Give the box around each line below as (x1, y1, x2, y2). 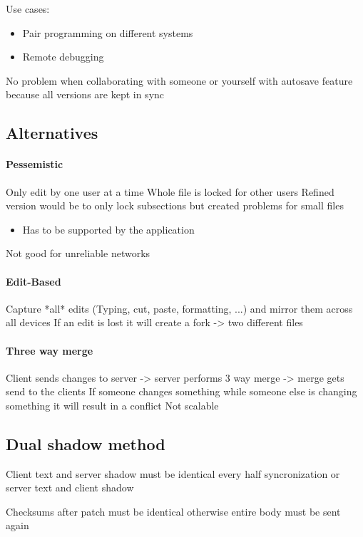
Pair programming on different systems (22, 25, 193, 40)
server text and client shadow (6, 480, 134, 495)
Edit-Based (6, 273, 61, 288)
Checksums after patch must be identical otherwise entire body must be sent (6, 504, 341, 518)
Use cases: (6, 1, 50, 16)
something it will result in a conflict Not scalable (6, 397, 219, 412)
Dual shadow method (6, 432, 165, 454)
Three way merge (6, 343, 93, 358)
